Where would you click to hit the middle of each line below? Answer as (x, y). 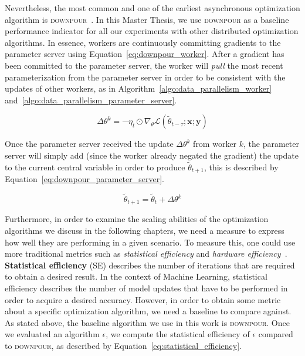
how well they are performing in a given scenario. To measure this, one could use (150, 242)
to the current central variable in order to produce (95, 167)
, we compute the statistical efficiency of (178, 334)
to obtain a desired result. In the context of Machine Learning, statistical (136, 276)
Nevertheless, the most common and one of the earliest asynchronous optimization (152, 8)
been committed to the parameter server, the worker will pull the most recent (144, 65)
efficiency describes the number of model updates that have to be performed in (146, 288)
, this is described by (241, 167)
